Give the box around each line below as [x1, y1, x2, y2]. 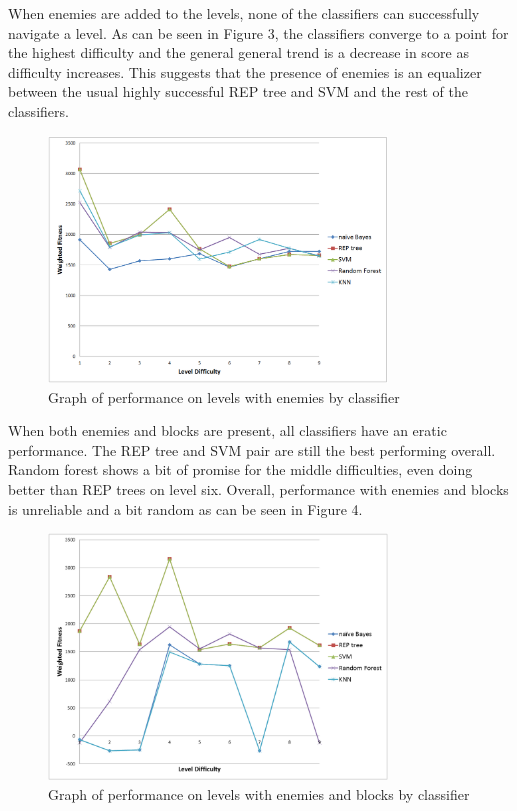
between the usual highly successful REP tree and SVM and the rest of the [8, 81, 468, 102]
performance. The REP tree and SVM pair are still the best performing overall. [8, 439, 496, 460]
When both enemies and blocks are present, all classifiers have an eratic [8, 420, 447, 441]
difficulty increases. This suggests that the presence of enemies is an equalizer [8, 61, 482, 82]
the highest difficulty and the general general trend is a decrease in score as [8, 42, 469, 63]
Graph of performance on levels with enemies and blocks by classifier [48, 783, 470, 804]
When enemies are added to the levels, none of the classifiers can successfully [8, 3, 480, 23]
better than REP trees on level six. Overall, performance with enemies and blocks [8, 479, 509, 499]
